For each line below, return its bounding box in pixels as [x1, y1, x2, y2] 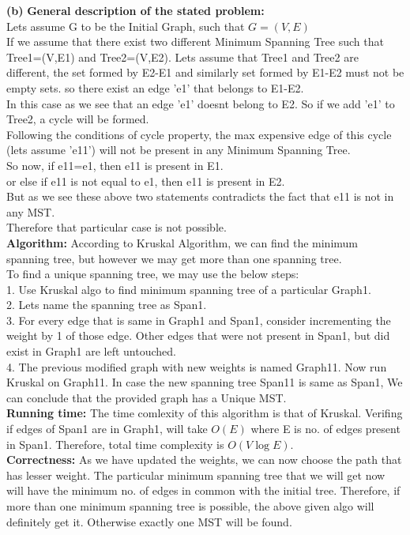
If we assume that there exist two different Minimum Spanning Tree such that [6, 33, 384, 50]
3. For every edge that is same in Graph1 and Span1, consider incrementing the [6, 311, 391, 328]
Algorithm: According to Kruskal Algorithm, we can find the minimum [6, 234, 359, 251]
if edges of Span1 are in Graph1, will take [6, 420, 208, 437]
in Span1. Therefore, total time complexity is [6, 435, 224, 452]
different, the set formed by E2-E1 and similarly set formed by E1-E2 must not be [6, 64, 404, 81]
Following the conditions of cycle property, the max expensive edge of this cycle [6, 126, 392, 142]
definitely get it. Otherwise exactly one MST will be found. [6, 513, 292, 529]
